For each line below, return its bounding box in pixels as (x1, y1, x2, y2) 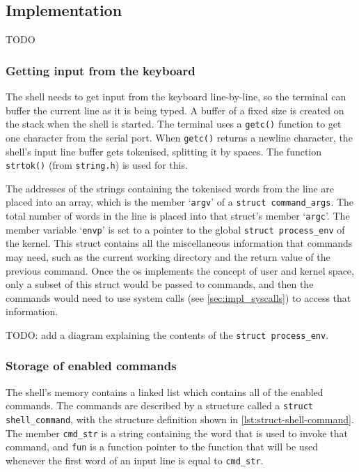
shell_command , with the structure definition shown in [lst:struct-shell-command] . (6, 412, 354, 427)
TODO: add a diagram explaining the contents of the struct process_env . (6, 327, 329, 342)
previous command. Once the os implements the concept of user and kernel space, (6, 263, 354, 277)
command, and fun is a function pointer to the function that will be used (6, 439, 319, 454)
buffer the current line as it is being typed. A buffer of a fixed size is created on (6, 102, 344, 117)
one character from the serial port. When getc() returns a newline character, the (6, 130, 353, 144)
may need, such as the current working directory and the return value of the (6, 249, 330, 264)
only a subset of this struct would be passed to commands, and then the (6, 277, 314, 291)
